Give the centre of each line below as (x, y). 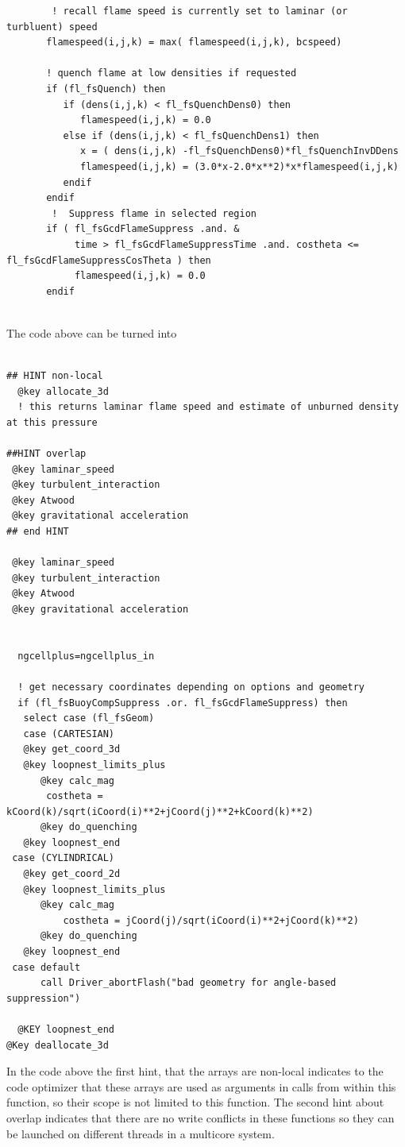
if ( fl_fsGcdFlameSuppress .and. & (143, 229)
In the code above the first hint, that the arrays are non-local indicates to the (195, 1071)
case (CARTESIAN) (69, 734)
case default (46, 967)
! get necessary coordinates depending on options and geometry (191, 687)
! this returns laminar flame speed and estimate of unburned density (208, 407)
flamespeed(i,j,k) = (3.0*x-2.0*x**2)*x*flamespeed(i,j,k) (239, 166)
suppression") (44, 998)
